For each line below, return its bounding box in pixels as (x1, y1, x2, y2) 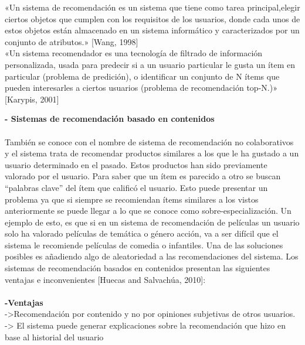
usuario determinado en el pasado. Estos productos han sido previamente (5, 158, 267, 170)
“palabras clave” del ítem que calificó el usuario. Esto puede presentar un (5, 181, 268, 193)
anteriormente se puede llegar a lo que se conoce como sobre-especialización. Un (5, 204, 292, 217)
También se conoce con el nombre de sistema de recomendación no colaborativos (5, 135, 294, 148)
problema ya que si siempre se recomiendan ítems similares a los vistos (5, 193, 259, 205)
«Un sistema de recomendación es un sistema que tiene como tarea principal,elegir (5, 1, 300, 13)
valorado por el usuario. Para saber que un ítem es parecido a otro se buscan (5, 170, 281, 182)
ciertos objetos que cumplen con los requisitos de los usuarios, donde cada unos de (5, 12, 300, 25)
